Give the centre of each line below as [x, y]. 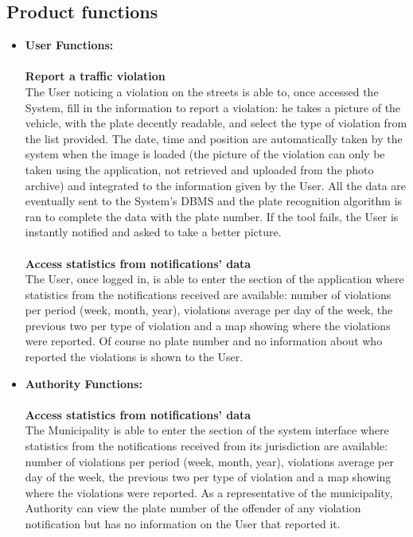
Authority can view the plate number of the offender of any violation [193, 508]
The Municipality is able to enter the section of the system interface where [207, 430]
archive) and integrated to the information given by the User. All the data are [216, 185]
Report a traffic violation [95, 76]
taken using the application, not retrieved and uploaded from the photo [199, 169]
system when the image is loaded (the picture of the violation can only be [205, 154]
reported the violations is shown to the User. [134, 357]
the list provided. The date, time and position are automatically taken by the [214, 138]
